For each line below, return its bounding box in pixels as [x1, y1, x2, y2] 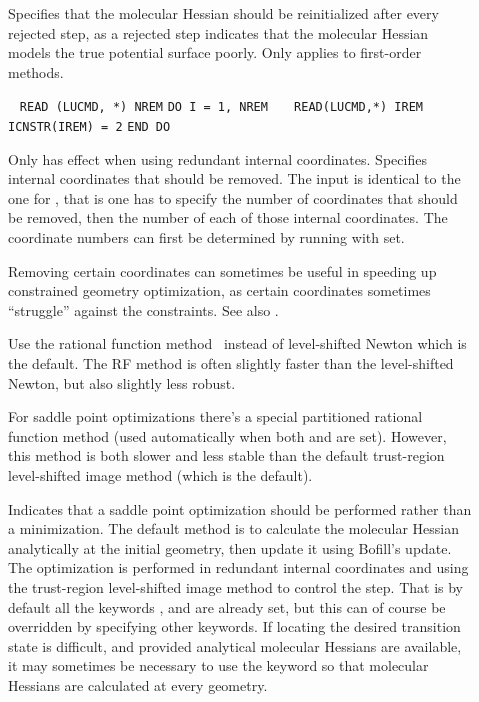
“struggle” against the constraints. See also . [8, 299, 279, 320]
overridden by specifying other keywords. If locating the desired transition [8, 616, 461, 637]
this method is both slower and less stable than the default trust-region [8, 445, 445, 466]
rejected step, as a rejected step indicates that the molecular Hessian [8, 22, 429, 43]
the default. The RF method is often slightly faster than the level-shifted [8, 353, 454, 374]
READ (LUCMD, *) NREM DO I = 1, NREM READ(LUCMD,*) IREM [19, 100, 423, 115]
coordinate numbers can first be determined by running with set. [8, 227, 405, 248]
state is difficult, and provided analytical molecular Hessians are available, [8, 635, 462, 656]
